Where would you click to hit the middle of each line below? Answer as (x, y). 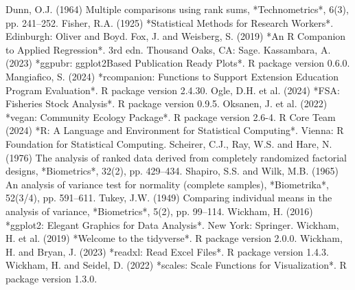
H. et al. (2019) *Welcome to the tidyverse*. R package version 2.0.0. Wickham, (174, 238)
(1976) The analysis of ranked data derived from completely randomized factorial (176, 157)
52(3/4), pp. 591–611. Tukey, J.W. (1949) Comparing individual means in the (169, 198)
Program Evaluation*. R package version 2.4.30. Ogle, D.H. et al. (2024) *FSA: (173, 90)
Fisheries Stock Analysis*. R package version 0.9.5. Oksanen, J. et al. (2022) (167, 103)
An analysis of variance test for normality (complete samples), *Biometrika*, (167, 184)
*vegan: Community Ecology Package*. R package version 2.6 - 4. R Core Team (171, 116)
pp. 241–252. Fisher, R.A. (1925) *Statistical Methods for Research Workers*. (170, 22)
